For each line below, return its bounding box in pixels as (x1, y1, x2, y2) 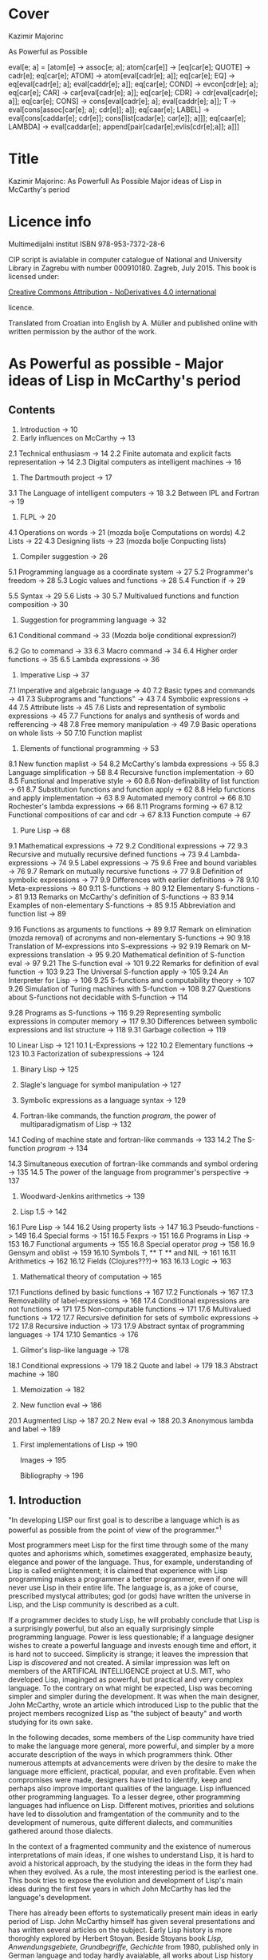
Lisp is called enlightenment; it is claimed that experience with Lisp (8, 1566, 228, 1575)
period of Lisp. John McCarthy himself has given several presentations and (8, 1917, 255, 1926)
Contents (8, 403, 56, 417)
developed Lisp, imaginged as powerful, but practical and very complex (8, 1675, 244, 1684)
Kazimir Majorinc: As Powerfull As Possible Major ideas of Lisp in (8, 176, 222, 186)
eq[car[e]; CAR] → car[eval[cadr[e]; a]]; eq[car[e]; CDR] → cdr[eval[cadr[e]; (8, 87, 258, 97)
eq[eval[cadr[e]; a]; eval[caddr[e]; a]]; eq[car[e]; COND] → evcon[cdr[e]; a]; (8, 79, 258, 89)
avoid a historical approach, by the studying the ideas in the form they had (8, 1858, 253, 1868)
